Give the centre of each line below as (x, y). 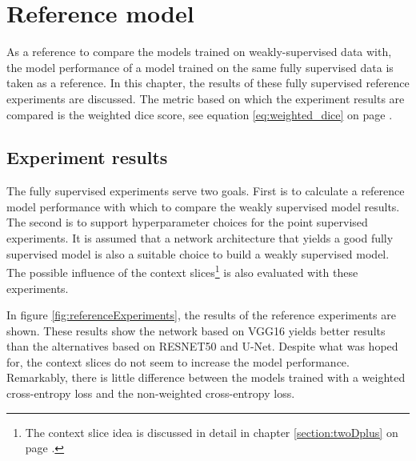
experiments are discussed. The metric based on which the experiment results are (206, 98)
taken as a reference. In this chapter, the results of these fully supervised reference (208, 83)
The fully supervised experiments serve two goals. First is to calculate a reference (206, 191)
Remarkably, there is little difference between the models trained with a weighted (206, 377)
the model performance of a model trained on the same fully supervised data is (200, 67)
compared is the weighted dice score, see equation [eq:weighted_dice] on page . (200, 114)
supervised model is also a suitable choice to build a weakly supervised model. (198, 253)
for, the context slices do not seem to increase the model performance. (178, 361)
